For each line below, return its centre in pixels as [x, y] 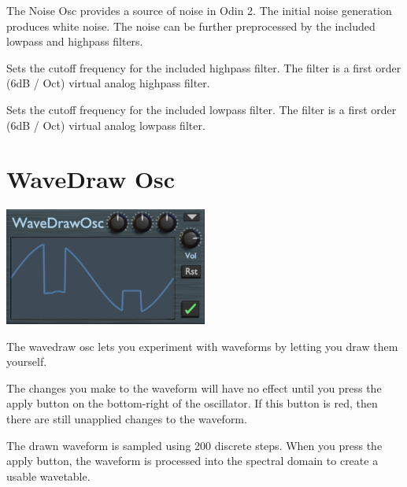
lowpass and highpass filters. [75, 41]
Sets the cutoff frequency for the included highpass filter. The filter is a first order [204, 67]
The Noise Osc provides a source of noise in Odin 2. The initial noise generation [199, 10]
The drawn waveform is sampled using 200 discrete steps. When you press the [194, 445]
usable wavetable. [48, 476]
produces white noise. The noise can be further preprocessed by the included [191, 26]
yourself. [27, 362]
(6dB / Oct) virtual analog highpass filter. [108, 83]
